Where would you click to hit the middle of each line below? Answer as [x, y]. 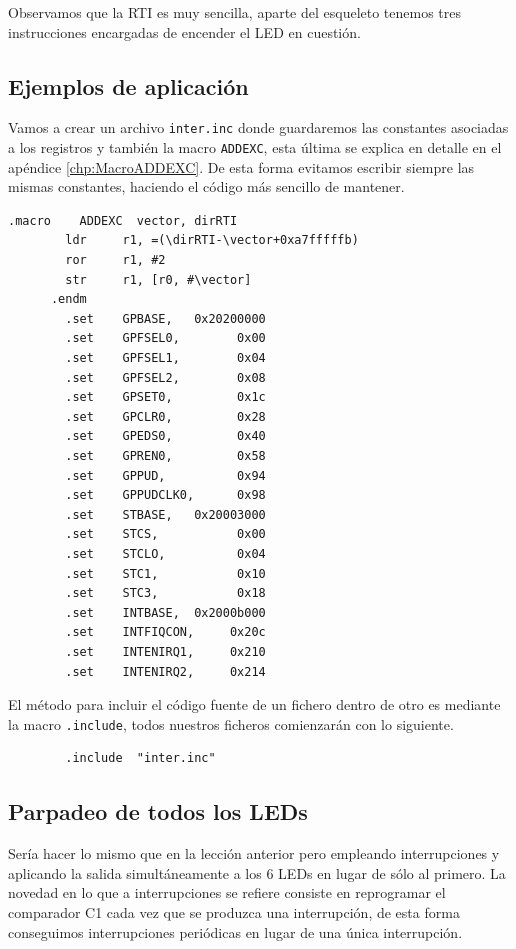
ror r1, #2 [115, 260]
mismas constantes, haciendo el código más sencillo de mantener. [206, 186]
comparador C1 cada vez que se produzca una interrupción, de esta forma [234, 911]
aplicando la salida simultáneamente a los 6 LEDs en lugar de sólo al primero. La [257, 872]
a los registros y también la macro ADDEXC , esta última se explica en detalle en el [255, 147]
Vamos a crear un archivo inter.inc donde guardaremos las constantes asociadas [258, 127]
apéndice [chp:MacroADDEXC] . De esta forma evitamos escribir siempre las [241, 166]
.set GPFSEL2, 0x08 [165, 377]
